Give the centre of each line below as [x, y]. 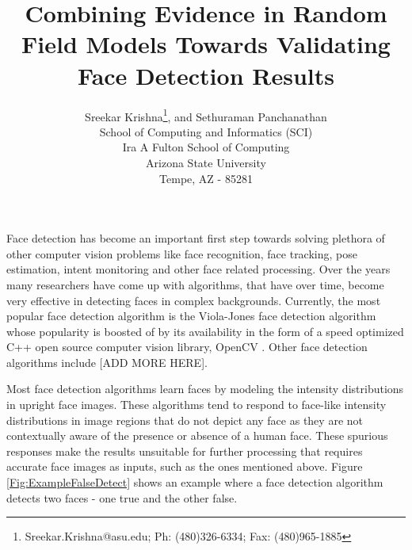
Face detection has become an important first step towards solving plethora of [196, 238]
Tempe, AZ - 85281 [206, 178]
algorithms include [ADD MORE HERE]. [107, 362]
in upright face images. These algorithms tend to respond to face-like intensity [196, 405]
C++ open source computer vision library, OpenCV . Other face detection [187, 347]
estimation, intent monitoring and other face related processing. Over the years [198, 269]
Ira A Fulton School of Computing [206, 147]
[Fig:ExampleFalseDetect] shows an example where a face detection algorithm [195, 482]
